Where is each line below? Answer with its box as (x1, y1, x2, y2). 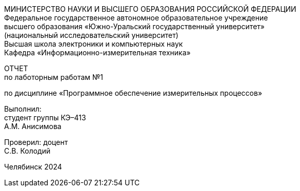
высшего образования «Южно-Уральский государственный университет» (4, 22, 265, 31)
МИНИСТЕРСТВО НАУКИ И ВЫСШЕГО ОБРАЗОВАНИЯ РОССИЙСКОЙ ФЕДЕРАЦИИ (4, 5, 296, 13)
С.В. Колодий (4, 146, 51, 155)
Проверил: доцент (4, 138, 68, 146)
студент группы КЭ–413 (4, 113, 86, 122)
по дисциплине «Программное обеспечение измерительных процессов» (4, 89, 263, 97)
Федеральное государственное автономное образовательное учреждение (4, 13, 268, 22)
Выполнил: (4, 104, 42, 113)
